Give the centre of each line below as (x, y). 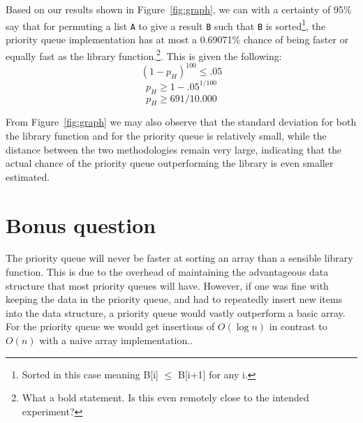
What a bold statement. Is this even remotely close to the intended (165, 398)
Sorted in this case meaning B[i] (90, 374)
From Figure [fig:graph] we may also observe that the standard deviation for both (181, 122)
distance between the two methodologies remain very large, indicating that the (174, 149)
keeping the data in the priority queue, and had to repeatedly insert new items (174, 299)
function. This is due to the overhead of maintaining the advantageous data (167, 272)
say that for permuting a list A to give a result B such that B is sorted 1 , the (166, 24)
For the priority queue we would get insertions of (110, 326)
